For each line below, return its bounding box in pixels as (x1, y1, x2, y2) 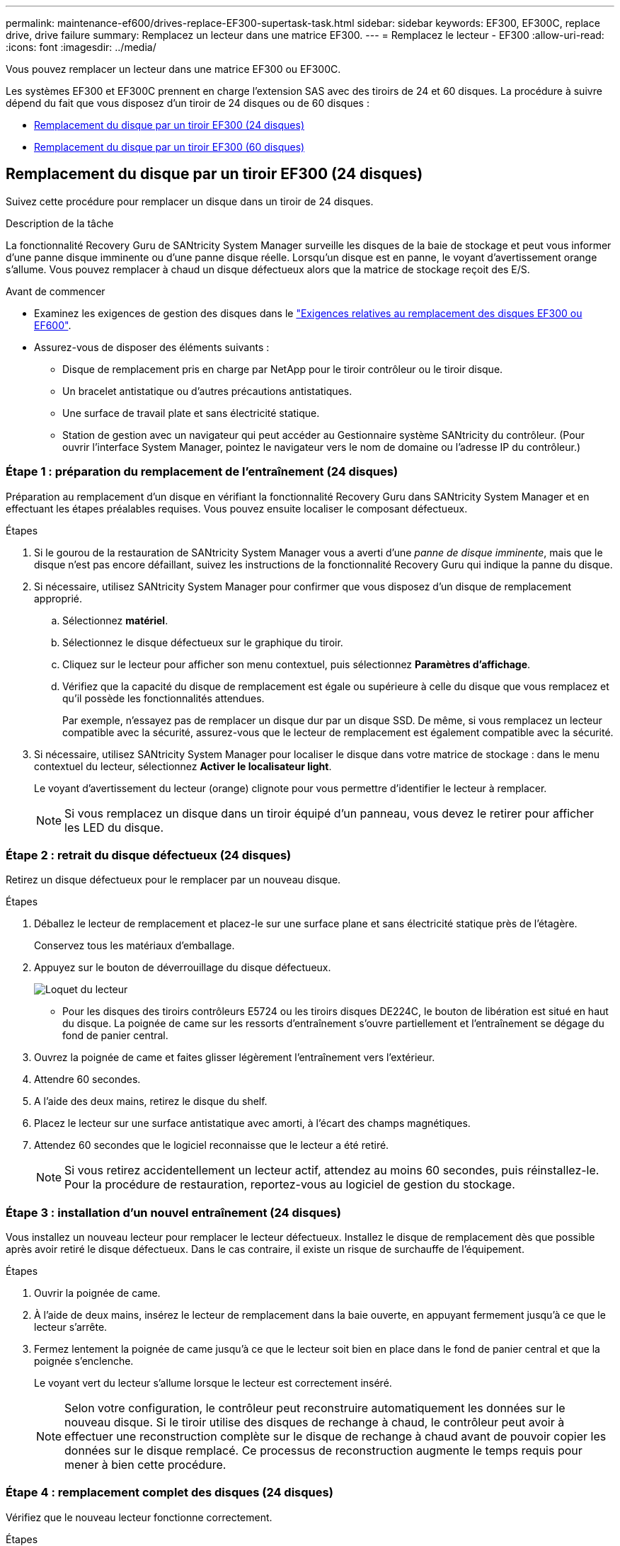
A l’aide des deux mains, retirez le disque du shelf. (34, 1095, 268, 1108)
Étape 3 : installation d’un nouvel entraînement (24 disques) (6, 1205, 341, 1220)
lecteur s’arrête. (34, 1321, 108, 1334)
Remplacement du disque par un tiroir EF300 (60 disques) (34, 141, 305, 153)
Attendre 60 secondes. (34, 1073, 141, 1086)
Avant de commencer (6, 285, 105, 297)
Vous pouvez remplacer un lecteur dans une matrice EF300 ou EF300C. (6, 63, 341, 75)
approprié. (34, 592, 83, 605)
